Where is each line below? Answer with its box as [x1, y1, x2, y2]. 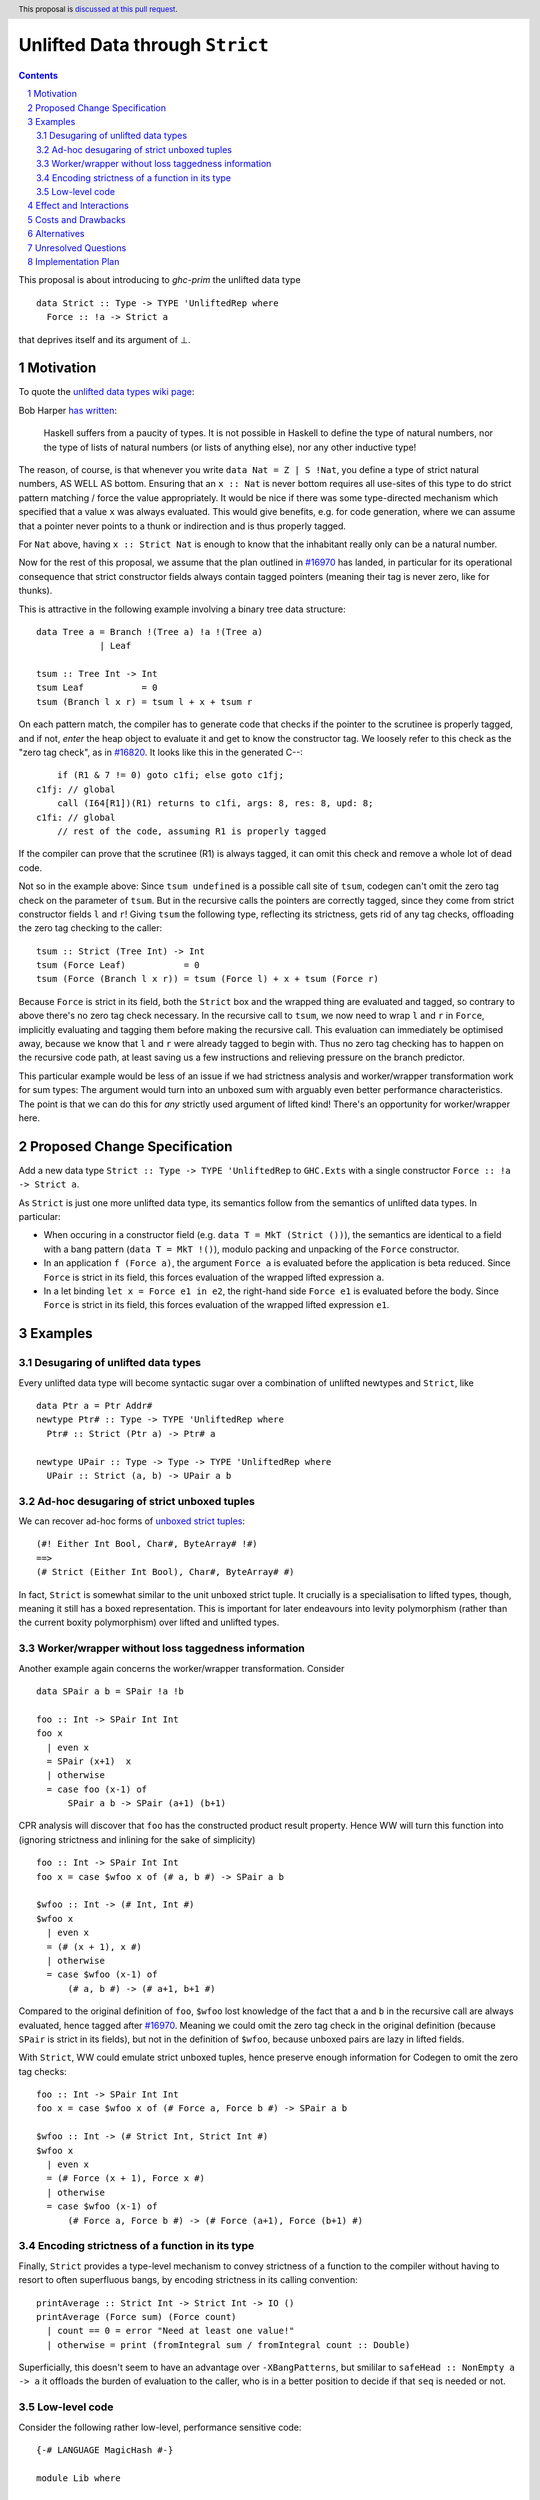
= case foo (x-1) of [46, 1783, 148, 1795]
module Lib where [36, 2472, 121, 2484]
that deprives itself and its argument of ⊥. [18, 333, 191, 345]
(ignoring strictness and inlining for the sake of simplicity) [18, 1833, 256, 1845]
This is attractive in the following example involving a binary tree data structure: [18, 603, 347, 615]
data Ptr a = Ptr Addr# [36, 1400, 153, 1411]
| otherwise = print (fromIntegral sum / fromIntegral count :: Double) [46, 2339, 411, 2350]
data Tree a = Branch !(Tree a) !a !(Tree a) [36, 626, 264, 637]
